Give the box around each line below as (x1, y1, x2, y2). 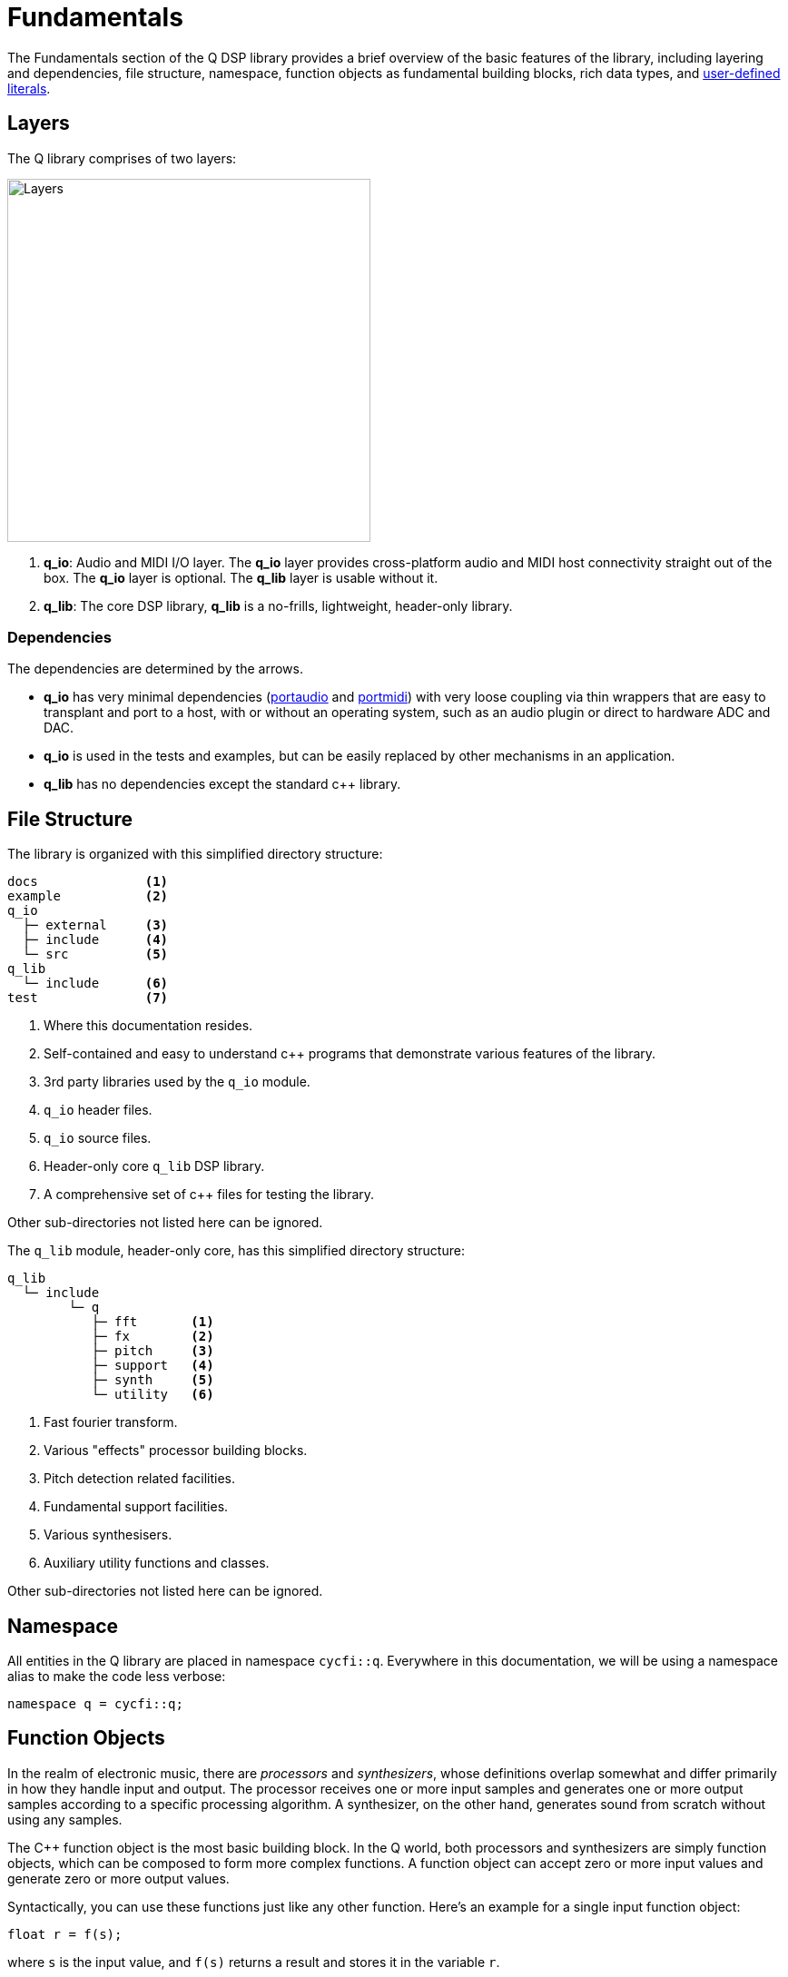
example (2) (7, 889, 169, 904)
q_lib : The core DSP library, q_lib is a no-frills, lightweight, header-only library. (44, 597, 513, 614)
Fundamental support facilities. (44, 1499, 229, 1515)
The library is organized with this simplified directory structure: (7, 846, 383, 862)
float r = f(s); (7, 1926, 123, 1942)
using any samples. (7, 1811, 123, 1827)
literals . (7, 80, 51, 96)
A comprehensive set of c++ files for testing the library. (44, 1186, 375, 1203)
